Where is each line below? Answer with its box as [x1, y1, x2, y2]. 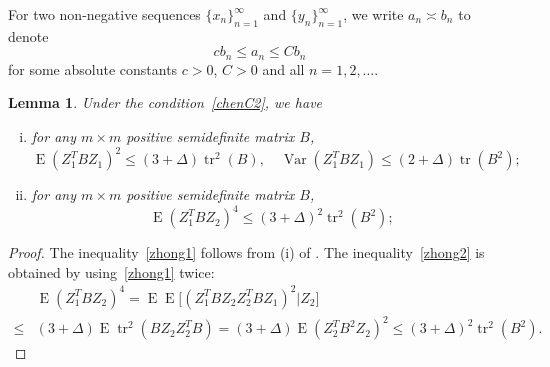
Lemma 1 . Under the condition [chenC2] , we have [8, 92, 323, 113]
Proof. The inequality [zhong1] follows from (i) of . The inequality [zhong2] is [8, 242, 485, 263]
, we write [343, 4, 404, 24]
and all [262, 58, 305, 79]
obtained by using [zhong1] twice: [8, 261, 215, 282]
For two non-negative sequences [8, 4, 201, 24]
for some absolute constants [8, 58, 178, 79]
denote [8, 25, 49, 46]
